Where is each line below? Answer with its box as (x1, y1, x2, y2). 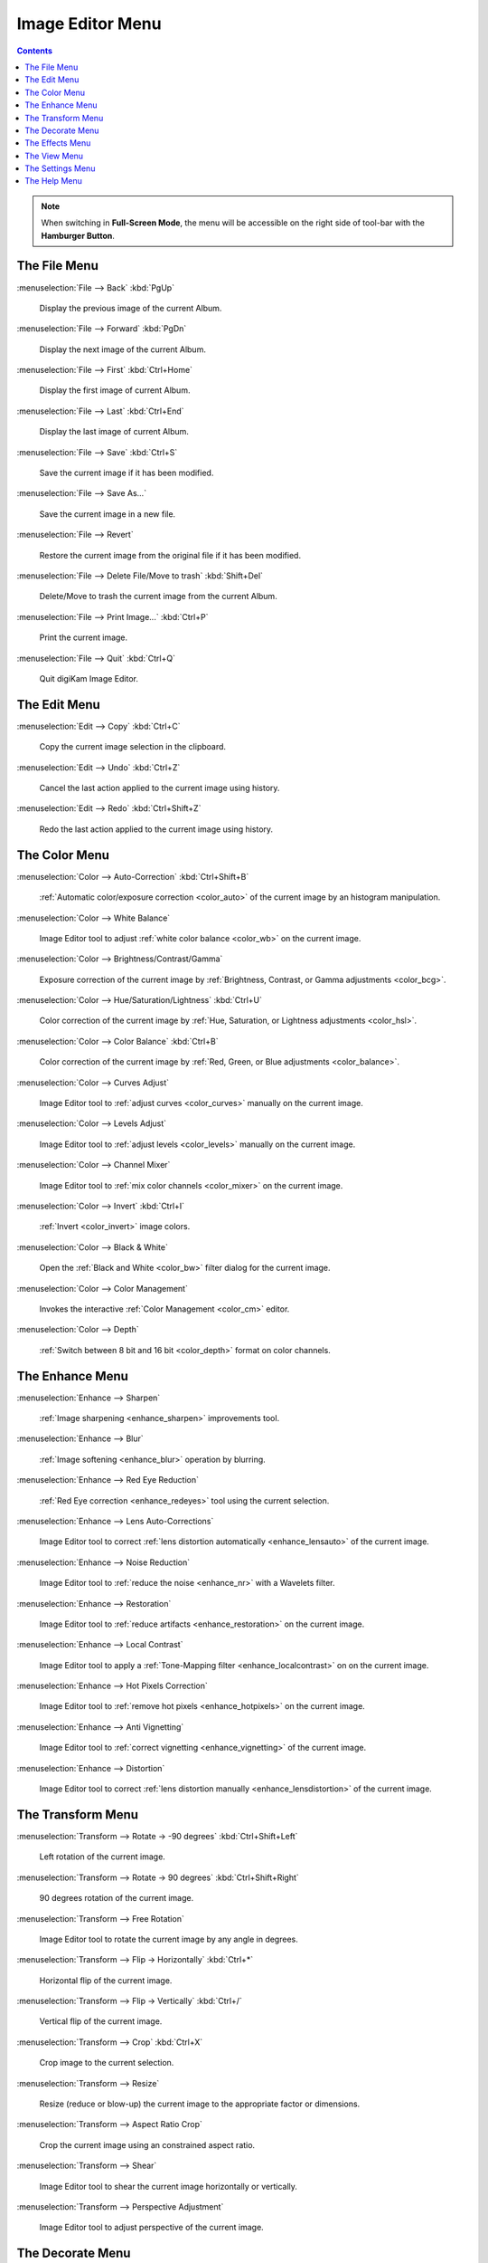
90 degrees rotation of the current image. (39, 1893, 194, 1904)
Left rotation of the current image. (39, 1851, 166, 1862)
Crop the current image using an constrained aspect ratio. (39, 2139, 256, 2150)
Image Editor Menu (16, 14, 162, 33)
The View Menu (24, 150, 84, 161)
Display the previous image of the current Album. (39, 302, 222, 313)
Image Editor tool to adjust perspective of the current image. (39, 2222, 264, 2233)
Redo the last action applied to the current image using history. (39, 824, 274, 835)
